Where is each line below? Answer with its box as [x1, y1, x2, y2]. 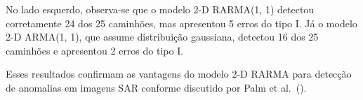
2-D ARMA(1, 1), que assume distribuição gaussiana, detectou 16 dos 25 [6, 29, 319, 44]
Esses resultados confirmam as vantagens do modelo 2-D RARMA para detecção [6, 66, 352, 81]
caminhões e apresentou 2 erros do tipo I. [6, 43, 184, 57]
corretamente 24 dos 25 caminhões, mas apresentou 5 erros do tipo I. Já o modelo [6, 15, 357, 30]
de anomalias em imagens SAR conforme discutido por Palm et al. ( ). [6, 80, 307, 94]
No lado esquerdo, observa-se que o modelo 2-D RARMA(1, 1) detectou [6, 2, 315, 16]
